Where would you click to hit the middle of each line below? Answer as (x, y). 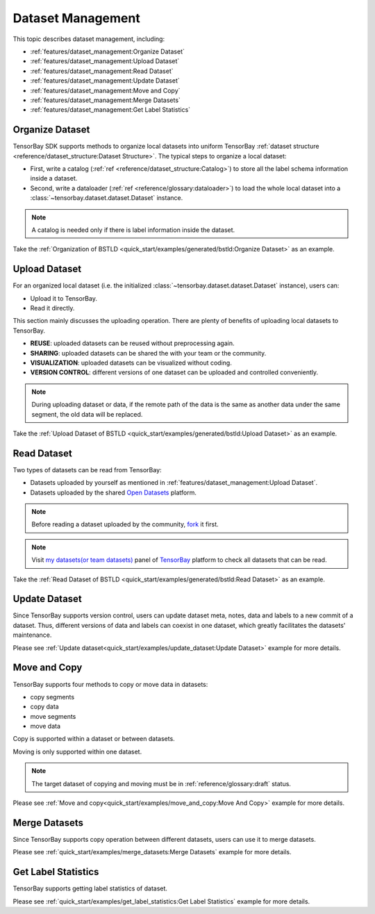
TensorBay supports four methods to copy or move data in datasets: (110, 684)
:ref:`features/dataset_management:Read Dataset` (102, 71)
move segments (53, 716)
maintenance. (32, 635)
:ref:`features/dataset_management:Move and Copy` (105, 90)
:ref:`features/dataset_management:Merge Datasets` (105, 100)
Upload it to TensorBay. (64, 298)
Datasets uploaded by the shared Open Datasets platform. (114, 492)
